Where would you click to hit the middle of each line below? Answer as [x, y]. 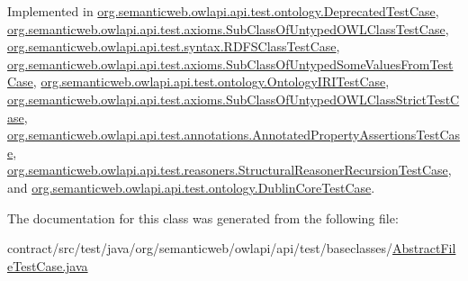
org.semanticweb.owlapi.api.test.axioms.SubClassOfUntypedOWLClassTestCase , [228, 28]
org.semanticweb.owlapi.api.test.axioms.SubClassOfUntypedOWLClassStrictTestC [234, 99]
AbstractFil [424, 248]
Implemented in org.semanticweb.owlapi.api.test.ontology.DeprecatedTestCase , [223, 11]
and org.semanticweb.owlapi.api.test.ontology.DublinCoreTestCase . [191, 187]
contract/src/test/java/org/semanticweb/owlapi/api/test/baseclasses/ [200, 248]
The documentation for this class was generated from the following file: [203, 218]
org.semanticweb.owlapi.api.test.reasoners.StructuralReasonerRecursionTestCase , [229, 170]
